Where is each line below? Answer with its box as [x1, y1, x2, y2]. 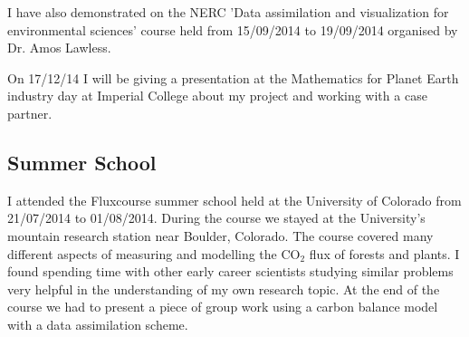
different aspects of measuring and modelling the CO [7, 244, 301, 263]
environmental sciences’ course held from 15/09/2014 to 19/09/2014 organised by [7, 20, 458, 39]
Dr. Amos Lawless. [7, 38, 111, 57]
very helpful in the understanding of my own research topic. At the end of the [7, 279, 440, 298]
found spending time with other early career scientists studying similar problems [7, 262, 454, 281]
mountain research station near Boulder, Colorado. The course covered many [7, 226, 434, 245]
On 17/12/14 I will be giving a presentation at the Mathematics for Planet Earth [7, 68, 459, 87]
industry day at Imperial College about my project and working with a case [7, 86, 427, 105]
